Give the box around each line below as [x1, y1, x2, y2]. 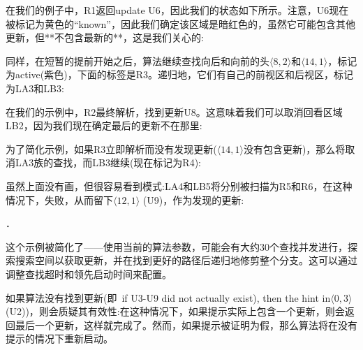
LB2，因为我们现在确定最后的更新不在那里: [6, 118, 202, 133]
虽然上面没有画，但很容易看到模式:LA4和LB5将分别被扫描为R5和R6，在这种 [6, 178, 353, 193]
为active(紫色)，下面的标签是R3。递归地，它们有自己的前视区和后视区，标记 [6, 67, 353, 82]
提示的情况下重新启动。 [6, 331, 113, 346]
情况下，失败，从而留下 [6, 192, 113, 207]
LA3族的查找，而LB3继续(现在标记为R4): [15, 155, 201, 170]
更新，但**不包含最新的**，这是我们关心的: [6, 30, 204, 45]
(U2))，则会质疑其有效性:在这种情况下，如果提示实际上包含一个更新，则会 [6, 304, 345, 319]
